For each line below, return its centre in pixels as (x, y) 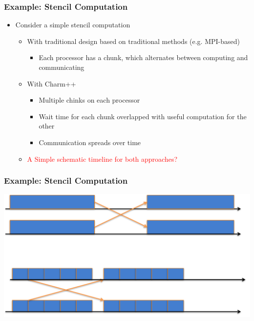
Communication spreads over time (90, 142)
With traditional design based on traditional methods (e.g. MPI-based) (134, 41)
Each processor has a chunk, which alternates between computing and (143, 57)
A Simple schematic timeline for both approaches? (102, 159)
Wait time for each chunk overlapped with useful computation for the (143, 116)
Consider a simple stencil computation (73, 25)
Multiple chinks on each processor (89, 100)
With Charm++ (52, 83)
